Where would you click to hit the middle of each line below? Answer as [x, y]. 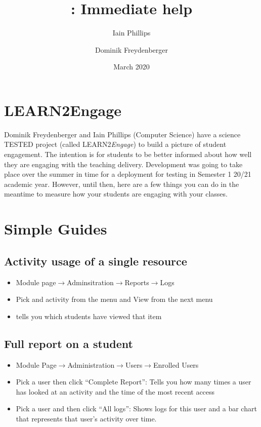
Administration [91, 364]
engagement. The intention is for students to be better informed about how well [128, 154]
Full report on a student [69, 343]
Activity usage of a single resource [96, 261]
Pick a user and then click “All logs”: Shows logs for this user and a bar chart [136, 409]
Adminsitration [90, 282]
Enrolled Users [176, 364]
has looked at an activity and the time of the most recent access [115, 391]
